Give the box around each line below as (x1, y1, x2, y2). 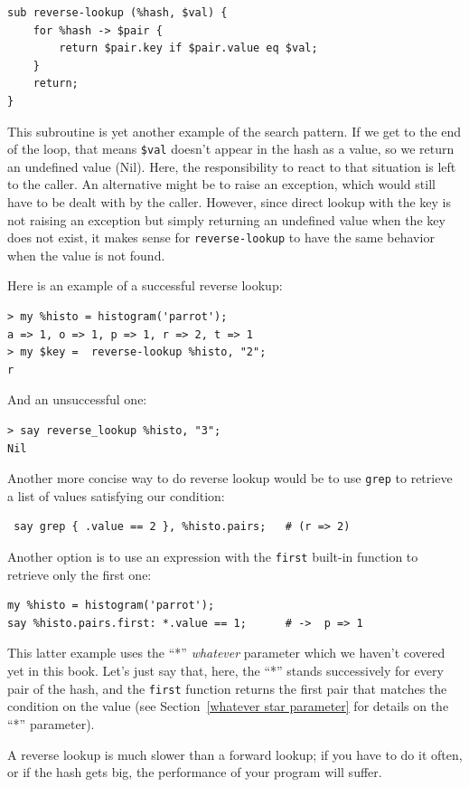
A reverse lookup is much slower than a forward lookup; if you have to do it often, (7, 744, 463, 763)
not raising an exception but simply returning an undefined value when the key (7, 210, 446, 229)
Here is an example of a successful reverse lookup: (7, 276, 283, 295)
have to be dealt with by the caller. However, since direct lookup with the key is (7, 193, 452, 211)
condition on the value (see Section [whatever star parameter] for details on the (7, 697, 449, 716)
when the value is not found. (7, 245, 165, 264)
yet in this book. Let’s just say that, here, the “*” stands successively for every (7, 661, 444, 680)
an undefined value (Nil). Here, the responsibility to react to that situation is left (7, 156, 456, 175)
